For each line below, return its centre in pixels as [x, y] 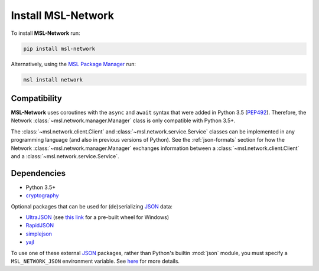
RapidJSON [40, 226]
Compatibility [36, 98]
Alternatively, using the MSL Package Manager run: [73, 64]
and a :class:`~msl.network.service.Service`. [65, 156]
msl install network [53, 79]
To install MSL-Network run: [45, 33]
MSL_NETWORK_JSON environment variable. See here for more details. [95, 261]
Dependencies [38, 173]
